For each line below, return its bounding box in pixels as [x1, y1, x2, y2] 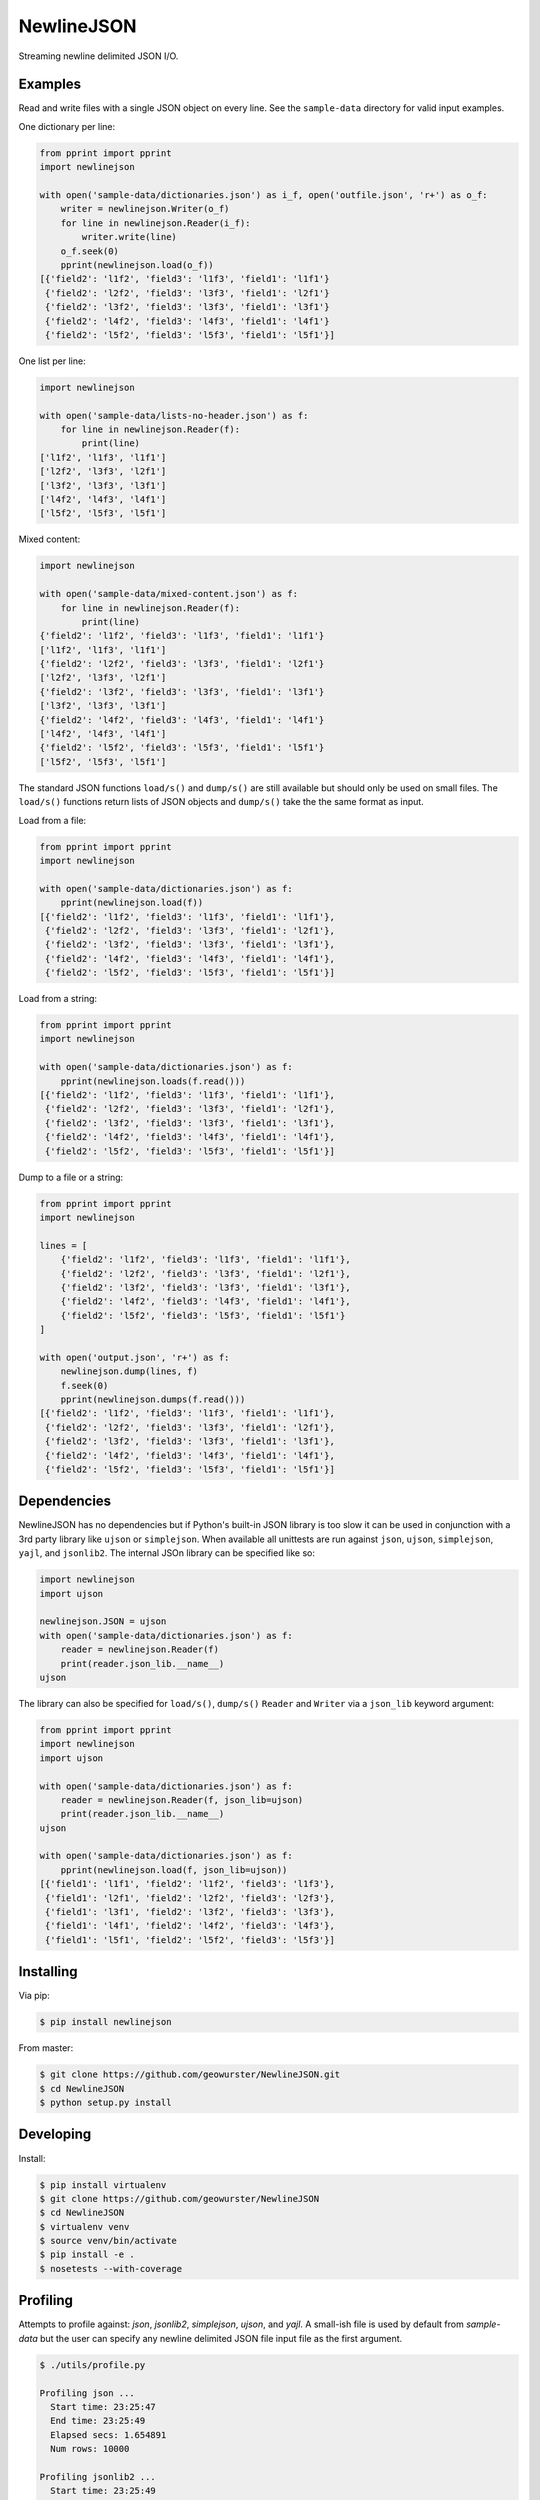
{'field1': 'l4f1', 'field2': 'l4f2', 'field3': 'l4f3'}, [45, 1920, 335, 1932]
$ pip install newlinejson [39, 2016, 172, 2028]
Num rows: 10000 [50, 2443, 130, 2455]
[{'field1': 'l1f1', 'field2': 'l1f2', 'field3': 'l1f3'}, [39, 1878, 335, 1890]
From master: [18, 2042, 74, 2054]
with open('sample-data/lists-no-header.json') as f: [39, 410, 309, 421]
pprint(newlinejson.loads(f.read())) [60, 1075, 246, 1087]
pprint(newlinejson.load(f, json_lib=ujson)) [60, 1864, 288, 1875]
